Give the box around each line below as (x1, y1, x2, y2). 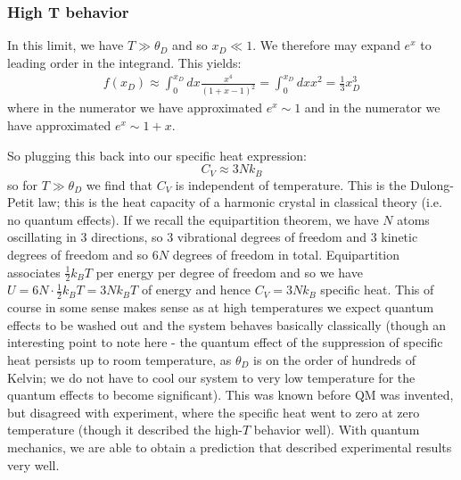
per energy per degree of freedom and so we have (95, 262, 363, 281)
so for (7, 175, 37, 194)
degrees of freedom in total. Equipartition (172, 244, 400, 263)
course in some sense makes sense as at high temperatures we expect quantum (7, 298, 434, 317)
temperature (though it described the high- (7, 420, 243, 439)
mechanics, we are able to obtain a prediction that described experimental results (7, 437, 452, 456)
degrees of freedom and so (7, 244, 149, 263)
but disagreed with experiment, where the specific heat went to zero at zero (7, 402, 420, 421)
